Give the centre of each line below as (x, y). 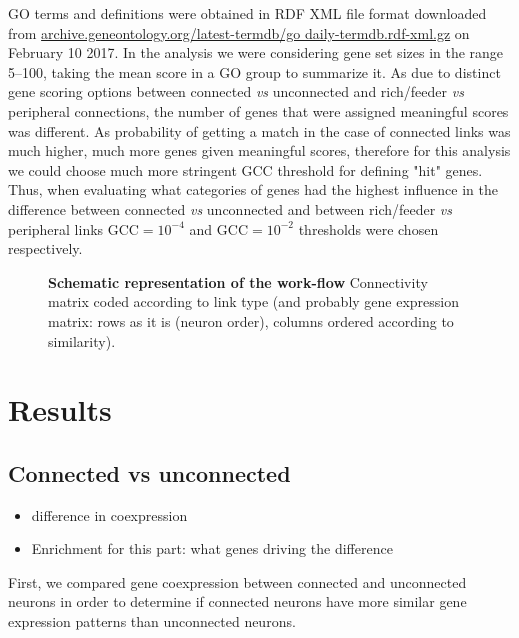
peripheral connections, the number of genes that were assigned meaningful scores (258, 110)
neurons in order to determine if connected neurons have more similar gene (237, 601)
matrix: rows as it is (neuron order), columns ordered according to (251, 320)
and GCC (219, 228)
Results (60, 409)
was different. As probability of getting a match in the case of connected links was (259, 130)
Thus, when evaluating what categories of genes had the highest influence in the (253, 189)
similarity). (82, 340)
